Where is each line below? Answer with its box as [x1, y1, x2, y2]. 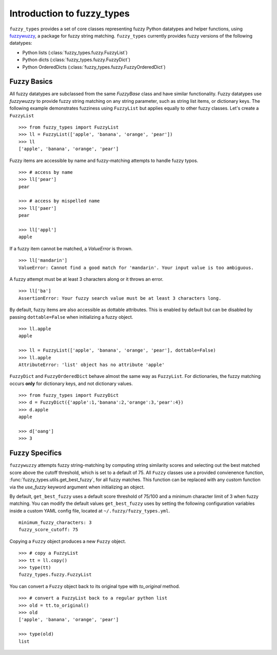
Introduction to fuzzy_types [9, 8, 130, 19]
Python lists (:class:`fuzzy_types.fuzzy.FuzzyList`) [22, 49, 128, 56]
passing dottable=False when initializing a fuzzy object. [9, 314, 133, 320]
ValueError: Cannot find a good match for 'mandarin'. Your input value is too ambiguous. [18, 265, 254, 270]
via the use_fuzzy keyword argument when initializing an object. [9, 484, 145, 490]
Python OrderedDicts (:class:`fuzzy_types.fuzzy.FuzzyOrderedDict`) [22, 64, 166, 70]
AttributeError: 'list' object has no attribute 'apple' [18, 361, 165, 368]
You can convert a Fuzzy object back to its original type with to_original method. [9, 583, 181, 589]
